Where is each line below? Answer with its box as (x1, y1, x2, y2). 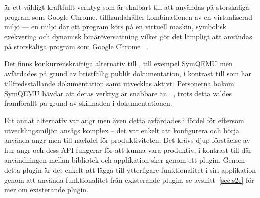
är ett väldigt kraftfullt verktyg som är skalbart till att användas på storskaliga (4, 2, 249, 12)
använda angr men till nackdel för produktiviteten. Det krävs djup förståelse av (4, 135, 250, 145)
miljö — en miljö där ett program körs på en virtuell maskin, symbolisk (4, 21, 227, 32)
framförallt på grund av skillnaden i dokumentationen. (4, 98, 172, 108)
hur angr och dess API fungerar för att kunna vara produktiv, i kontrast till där (4, 144, 252, 155)
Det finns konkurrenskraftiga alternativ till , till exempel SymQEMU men (4, 58, 233, 68)
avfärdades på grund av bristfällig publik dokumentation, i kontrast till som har (4, 68, 252, 78)
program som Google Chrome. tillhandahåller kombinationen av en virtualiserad (4, 11, 252, 22)
